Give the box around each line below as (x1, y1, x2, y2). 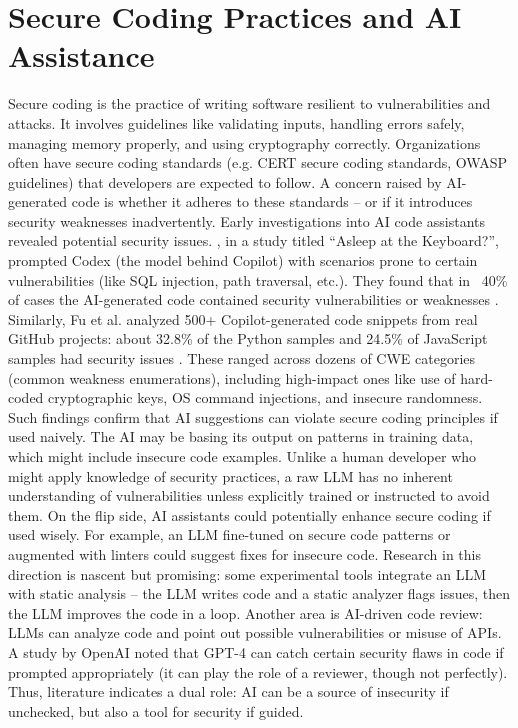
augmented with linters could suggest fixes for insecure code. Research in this (8, 543, 481, 564)
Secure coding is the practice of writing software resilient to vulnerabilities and (8, 93, 491, 114)
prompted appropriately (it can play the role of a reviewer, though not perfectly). (8, 661, 508, 682)
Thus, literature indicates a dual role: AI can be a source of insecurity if (8, 681, 449, 702)
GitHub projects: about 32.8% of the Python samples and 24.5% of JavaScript (8, 328, 488, 349)
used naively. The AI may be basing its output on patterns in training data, (8, 426, 474, 447)
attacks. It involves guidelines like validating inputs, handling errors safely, (8, 112, 465, 133)
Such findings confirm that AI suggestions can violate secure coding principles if (8, 406, 498, 427)
